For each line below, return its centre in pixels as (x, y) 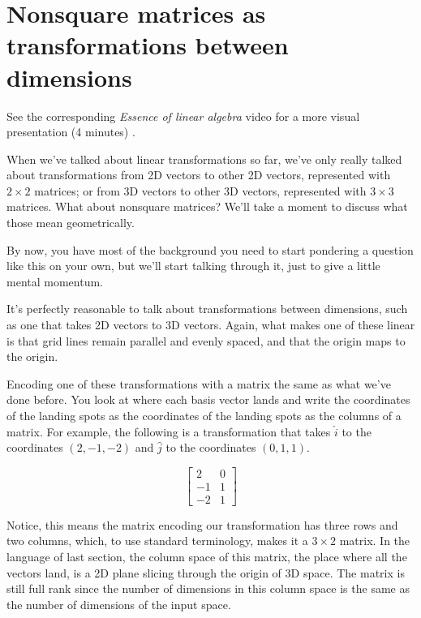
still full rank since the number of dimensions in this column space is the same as (208, 588)
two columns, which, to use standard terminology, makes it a (157, 541)
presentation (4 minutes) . (71, 132)
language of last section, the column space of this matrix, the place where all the (207, 557)
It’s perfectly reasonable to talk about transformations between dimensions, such (207, 309)
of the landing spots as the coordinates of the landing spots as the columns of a (204, 415)
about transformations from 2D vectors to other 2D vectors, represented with (199, 175)
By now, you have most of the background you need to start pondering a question (210, 249)
